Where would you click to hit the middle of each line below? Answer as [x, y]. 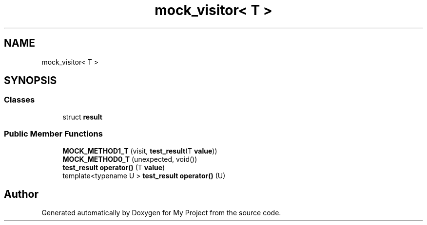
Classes [19, 100]
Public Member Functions [53, 134]
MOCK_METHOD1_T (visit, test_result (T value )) [140, 151]
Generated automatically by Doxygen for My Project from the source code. [161, 213]
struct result [82, 117]
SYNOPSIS [30, 81]
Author [21, 194]
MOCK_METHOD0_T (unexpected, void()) [130, 159]
